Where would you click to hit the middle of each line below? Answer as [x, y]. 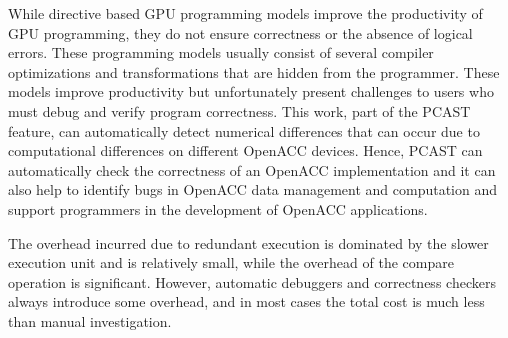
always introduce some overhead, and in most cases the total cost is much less [246, 301]
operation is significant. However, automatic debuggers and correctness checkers [252, 281]
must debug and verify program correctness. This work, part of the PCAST [239, 110]
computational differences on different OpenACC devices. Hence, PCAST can [245, 150]
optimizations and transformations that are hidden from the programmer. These [254, 71]
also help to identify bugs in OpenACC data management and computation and [253, 189]
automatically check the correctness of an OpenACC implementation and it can [252, 169]
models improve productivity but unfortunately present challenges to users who [251, 91]
